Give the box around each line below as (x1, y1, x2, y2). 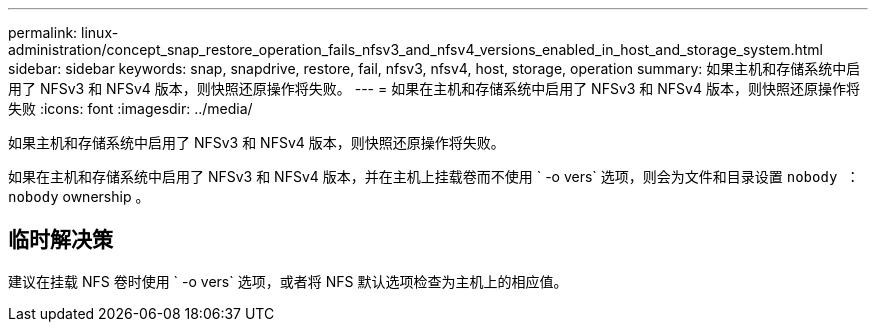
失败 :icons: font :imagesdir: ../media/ (8, 100, 253, 117)
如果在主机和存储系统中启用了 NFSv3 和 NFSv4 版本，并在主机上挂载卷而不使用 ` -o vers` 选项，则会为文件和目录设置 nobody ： (8, 168, 860, 185)
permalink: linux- (8, 24, 119, 41)
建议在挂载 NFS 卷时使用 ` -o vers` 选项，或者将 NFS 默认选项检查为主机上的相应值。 (8, 272, 568, 290)
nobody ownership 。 (8, 188, 150, 205)
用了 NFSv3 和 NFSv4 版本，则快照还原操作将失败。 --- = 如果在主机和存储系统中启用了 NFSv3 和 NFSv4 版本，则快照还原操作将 (8, 80, 860, 97)
